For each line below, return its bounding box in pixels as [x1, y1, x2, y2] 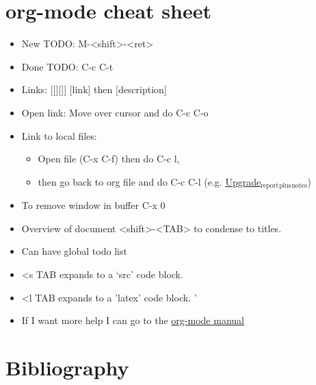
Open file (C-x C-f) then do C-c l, [38, 151, 180, 166]
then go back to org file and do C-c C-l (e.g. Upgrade [38, 174, 261, 188]
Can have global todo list [21, 244, 127, 258]
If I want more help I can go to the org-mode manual [21, 313, 244, 327]
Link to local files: [21, 128, 97, 142]
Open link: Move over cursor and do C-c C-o [21, 105, 209, 119]
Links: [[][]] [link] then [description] [21, 82, 167, 97]
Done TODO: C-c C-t [21, 59, 114, 73]
